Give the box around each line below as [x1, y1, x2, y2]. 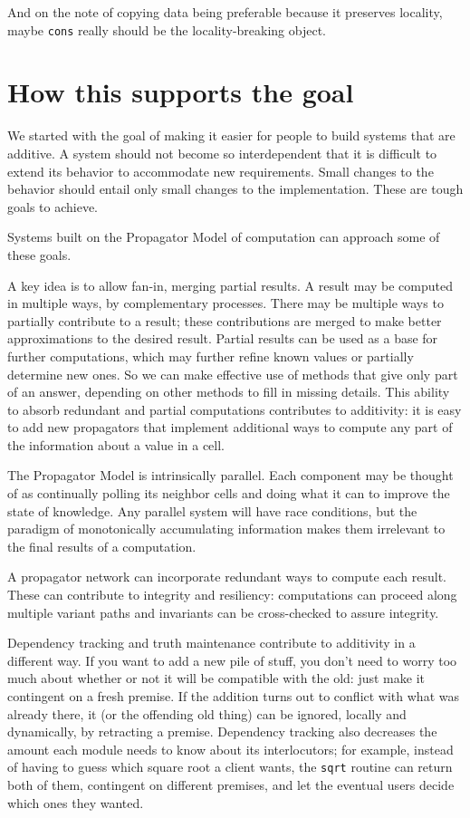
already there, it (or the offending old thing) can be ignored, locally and [7, 704, 407, 723]
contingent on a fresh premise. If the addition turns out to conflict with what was [7, 687, 459, 705]
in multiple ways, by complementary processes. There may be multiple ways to [7, 294, 444, 313]
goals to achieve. [7, 197, 99, 216]
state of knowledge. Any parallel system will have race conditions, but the [7, 501, 417, 520]
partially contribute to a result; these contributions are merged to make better [7, 311, 442, 330]
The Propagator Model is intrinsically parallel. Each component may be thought [7, 466, 454, 485]
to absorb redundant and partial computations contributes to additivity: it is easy [7, 399, 462, 419]
